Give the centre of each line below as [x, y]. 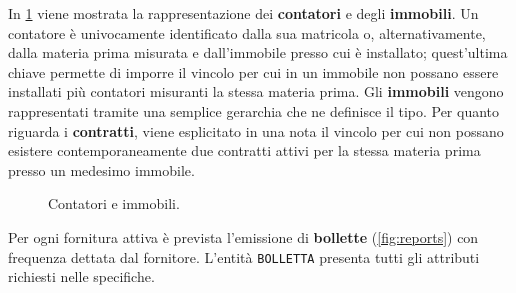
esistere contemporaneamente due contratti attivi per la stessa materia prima [244, 150]
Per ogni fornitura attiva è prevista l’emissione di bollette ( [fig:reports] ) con [243, 236]
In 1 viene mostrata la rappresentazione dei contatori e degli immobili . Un [243, 13]
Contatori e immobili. [114, 203]
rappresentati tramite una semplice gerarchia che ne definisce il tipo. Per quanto [254, 110]
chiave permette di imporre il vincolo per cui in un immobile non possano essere [253, 71]
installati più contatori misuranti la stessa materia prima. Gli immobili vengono [256, 91]
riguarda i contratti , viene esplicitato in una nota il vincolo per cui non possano [256, 130]
